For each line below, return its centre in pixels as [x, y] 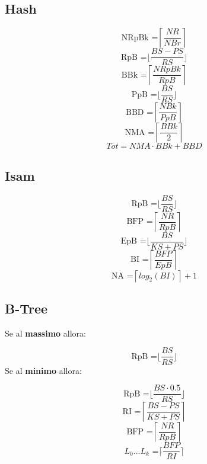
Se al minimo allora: [43, 370]
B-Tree [26, 308]
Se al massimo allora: [45, 333]
